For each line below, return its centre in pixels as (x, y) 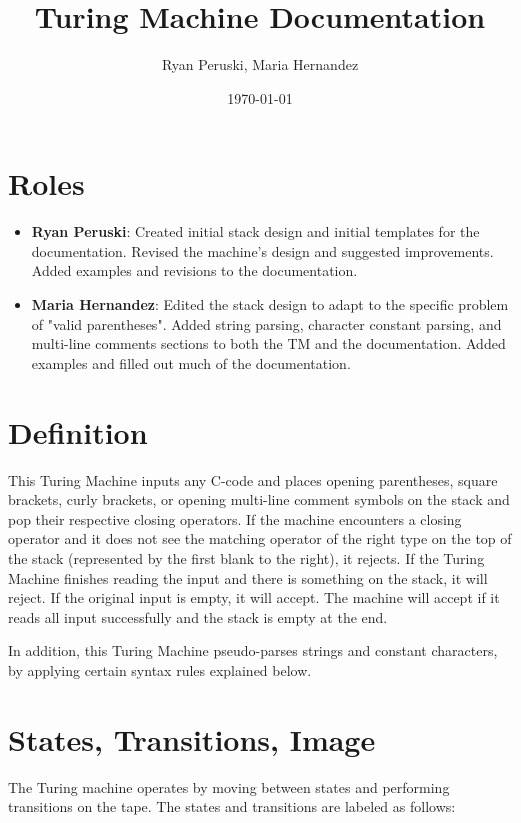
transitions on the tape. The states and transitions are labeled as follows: (232, 806)
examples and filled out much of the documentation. (191, 362)
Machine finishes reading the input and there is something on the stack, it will (248, 577)
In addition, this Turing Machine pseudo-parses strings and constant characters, (253, 650)
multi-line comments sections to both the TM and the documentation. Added (268, 343)
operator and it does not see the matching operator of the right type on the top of (260, 538)
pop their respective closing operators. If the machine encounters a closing (235, 518)
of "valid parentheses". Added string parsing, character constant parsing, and (266, 323)
